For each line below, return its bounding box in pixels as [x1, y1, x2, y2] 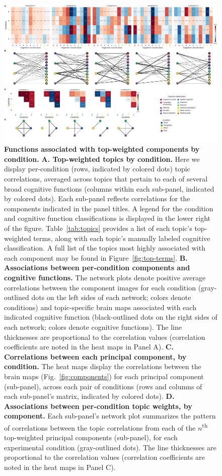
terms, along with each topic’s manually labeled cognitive [33, 232, 210, 243]
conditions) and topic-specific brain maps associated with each [4, 302, 196, 312]
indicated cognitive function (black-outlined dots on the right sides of [4, 312, 217, 322]
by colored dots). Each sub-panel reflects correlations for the [4, 193, 190, 204]
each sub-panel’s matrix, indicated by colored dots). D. [4, 391, 175, 401]
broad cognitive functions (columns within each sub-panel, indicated [4, 183, 214, 194]
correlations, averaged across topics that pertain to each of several [4, 173, 208, 184]
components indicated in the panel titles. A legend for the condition [4, 203, 213, 213]
